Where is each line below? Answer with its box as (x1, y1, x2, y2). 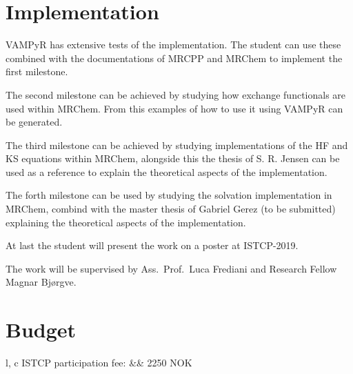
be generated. (6, 115, 63, 129)
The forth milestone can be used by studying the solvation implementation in (6, 188, 332, 202)
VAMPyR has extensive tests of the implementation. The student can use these (6, 37, 341, 52)
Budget (6, 315, 77, 344)
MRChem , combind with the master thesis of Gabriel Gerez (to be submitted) (6, 201, 336, 216)
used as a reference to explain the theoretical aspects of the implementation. (6, 164, 327, 179)
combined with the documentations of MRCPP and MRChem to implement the (6, 50, 343, 65)
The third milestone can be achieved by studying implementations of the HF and (6, 137, 348, 152)
